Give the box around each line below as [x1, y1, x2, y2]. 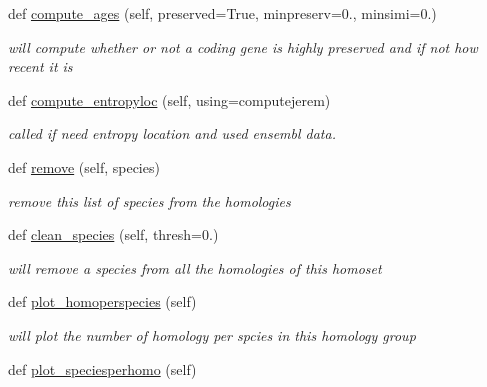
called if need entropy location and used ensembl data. [8, 123, 336, 144]
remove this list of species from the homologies [8, 190, 291, 211]
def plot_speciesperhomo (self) [8, 358, 197, 379]
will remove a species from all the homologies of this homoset [8, 257, 382, 278]
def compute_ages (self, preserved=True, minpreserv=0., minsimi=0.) [8, 3, 437, 23]
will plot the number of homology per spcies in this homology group [8, 324, 416, 345]
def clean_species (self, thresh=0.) [8, 224, 219, 245]
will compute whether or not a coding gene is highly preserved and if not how [8, 36, 478, 57]
